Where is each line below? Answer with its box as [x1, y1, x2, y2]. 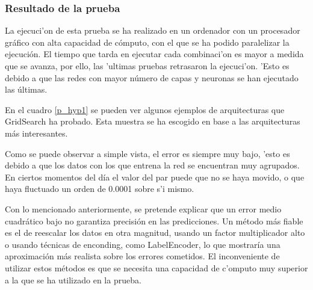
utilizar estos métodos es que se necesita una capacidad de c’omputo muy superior [5, 261, 308, 274]
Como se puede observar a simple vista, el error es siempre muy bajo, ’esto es [5, 147, 290, 159]
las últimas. [5, 83, 48, 96]
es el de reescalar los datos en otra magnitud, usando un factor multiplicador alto [5, 226, 305, 239]
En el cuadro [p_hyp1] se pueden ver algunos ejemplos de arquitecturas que [5, 103, 285, 116]
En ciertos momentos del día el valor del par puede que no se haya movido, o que [5, 170, 305, 183]
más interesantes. [5, 126, 68, 139]
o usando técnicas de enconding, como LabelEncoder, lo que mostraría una [5, 238, 280, 250]
